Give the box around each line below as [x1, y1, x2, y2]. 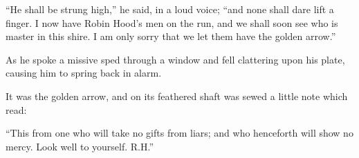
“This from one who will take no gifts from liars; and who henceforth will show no [6, 126, 353, 140]
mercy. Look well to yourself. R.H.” [6, 139, 154, 153]
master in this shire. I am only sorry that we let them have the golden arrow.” [6, 29, 336, 43]
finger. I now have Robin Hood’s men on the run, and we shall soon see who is [6, 15, 338, 30]
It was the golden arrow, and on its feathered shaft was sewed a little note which [6, 88, 348, 103]
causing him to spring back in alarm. [6, 66, 162, 80]
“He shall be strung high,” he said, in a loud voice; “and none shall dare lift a [6, 2, 334, 16]
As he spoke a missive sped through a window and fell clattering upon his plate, [6, 52, 345, 66]
